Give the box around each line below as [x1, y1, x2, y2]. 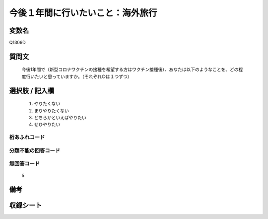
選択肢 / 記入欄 [9, 86, 55, 95]
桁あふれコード [9, 134, 45, 141]
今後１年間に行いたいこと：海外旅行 [9, 7, 157, 18]
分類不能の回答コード [9, 147, 61, 154]
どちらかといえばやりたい [34, 115, 86, 121]
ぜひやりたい [34, 122, 61, 128]
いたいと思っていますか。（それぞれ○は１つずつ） [30, 73, 132, 79]
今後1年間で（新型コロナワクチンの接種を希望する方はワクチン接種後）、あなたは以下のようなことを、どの [21, 67, 239, 73]
